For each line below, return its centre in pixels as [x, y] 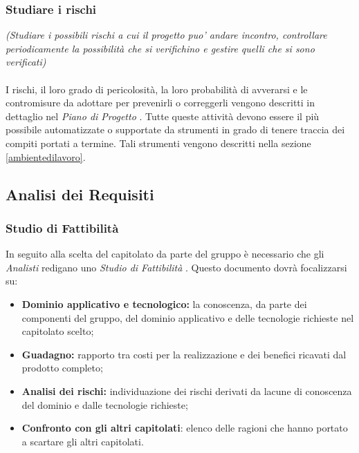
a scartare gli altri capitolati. [83, 441]
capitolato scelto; [58, 331]
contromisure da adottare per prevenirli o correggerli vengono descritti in [160, 103]
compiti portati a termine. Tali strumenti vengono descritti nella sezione [158, 143]
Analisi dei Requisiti [80, 194]
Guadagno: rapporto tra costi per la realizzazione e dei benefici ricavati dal [184, 354]
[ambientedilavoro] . [46, 156]
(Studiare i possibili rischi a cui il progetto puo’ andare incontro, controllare [166, 35]
